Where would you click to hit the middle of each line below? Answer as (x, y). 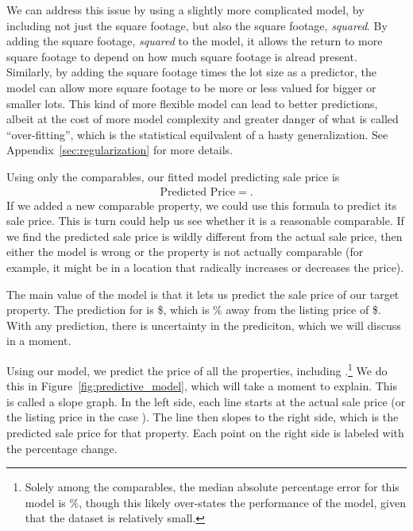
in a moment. (39, 341)
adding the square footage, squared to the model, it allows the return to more (195, 41)
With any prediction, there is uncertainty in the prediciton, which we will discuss (204, 325)
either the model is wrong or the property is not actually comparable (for (185, 252)
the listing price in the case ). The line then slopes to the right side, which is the (203, 417)
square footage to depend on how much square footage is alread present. (182, 56)
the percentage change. (62, 448)
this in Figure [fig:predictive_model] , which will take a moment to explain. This (202, 386)
